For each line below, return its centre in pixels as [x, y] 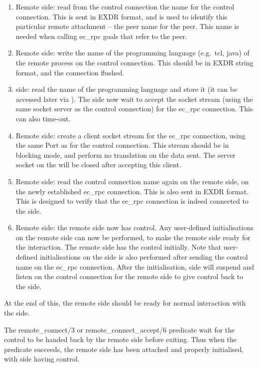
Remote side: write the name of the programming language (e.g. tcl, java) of [132, 53]
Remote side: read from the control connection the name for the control [125, 6]
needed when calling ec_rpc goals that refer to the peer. [101, 36]
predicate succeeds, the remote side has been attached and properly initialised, [124, 349]
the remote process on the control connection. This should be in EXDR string [134, 62]
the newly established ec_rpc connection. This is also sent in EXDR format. [132, 191]
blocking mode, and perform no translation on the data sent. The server [126, 155]
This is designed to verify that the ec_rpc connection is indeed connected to [132, 201]
